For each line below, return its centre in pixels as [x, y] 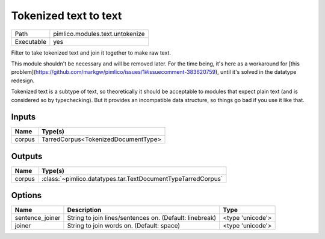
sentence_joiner [38, 218]
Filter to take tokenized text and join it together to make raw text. [91, 53]
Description [84, 210]
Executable [30, 41]
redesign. [23, 80]
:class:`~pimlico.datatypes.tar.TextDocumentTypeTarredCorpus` [132, 178]
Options [26, 195]
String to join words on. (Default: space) [124, 226]
